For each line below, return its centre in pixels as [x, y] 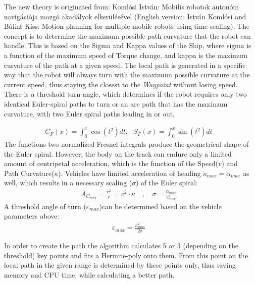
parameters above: [32, 216]
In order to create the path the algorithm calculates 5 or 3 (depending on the [121, 246]
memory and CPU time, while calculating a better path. [89, 274]
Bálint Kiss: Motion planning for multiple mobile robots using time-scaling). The [127, 26]
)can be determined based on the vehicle [160, 206]
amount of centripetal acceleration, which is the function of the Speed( [111, 163]
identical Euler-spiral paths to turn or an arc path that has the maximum [116, 103]
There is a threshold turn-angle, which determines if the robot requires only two [126, 94]
